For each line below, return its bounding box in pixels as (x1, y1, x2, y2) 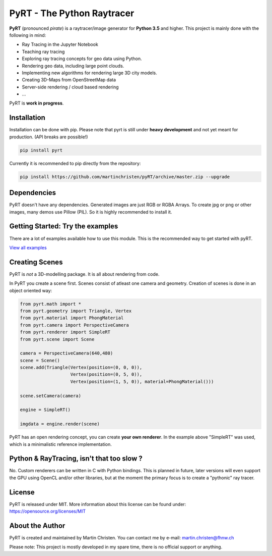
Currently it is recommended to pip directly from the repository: (9, 160, 141, 166)
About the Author (9, 521, 65, 530)
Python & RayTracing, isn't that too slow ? (9, 454, 143, 463)
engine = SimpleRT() (20, 407, 71, 413)
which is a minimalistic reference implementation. (9, 441, 112, 447)
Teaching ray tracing (22, 48, 65, 55)
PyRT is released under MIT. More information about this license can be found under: (9, 501, 186, 507)
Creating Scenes (9, 258, 63, 266)
